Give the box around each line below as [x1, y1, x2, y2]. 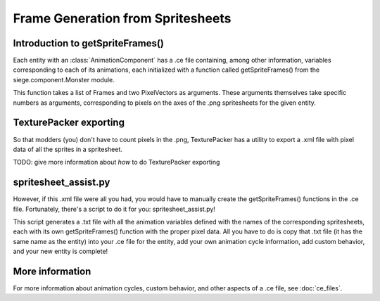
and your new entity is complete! [13, 247, 108, 256]
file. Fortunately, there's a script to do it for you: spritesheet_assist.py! [13, 205, 216, 213]
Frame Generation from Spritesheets [13, 11, 232, 26]
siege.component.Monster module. [13, 75, 115, 84]
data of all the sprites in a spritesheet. [13, 145, 122, 153]
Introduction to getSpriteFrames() [13, 37, 165, 49]
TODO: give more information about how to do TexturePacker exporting [13, 158, 220, 167]
